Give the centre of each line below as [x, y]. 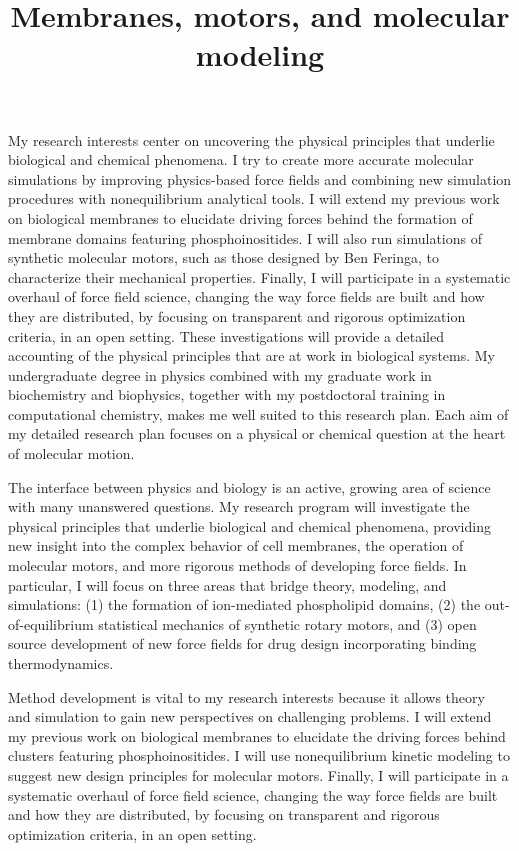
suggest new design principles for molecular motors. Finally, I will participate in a [258, 774]
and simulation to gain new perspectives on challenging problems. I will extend [250, 716]
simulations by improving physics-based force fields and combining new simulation [260, 178]
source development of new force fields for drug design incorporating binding [242, 643]
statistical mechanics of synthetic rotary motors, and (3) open [287, 623]
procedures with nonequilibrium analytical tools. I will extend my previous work [254, 198]
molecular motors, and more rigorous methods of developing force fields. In [237, 565]
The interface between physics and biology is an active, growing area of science [249, 486]
